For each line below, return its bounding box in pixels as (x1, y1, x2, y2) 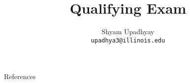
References (4, 71, 36, 82)
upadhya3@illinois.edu (91, 37, 165, 44)
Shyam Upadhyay (101, 26, 155, 37)
